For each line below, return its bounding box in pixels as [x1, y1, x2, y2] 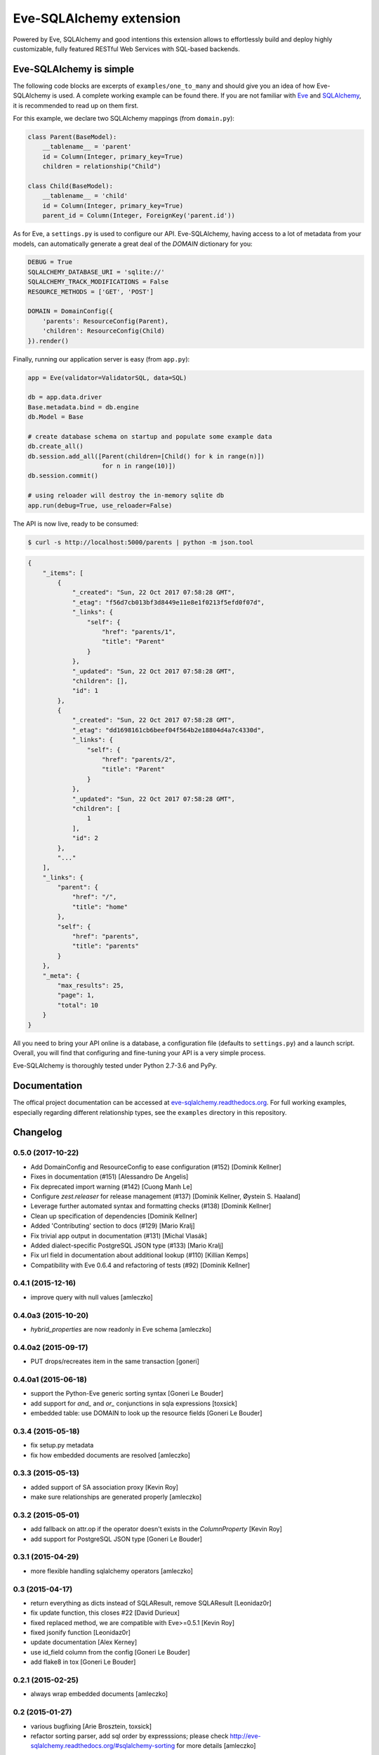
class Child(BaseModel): [27, 182, 114, 190]
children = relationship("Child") [42, 162, 161, 171]
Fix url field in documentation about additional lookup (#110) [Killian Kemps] [30, 1251, 249, 1259]
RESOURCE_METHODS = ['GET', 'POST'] [27, 288, 154, 296]
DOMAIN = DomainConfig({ [27, 307, 114, 315]
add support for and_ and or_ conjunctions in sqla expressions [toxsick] [30, 1399, 238, 1408]
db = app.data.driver [27, 393, 102, 402]
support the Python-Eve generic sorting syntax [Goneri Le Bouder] [30, 1389, 224, 1398]
